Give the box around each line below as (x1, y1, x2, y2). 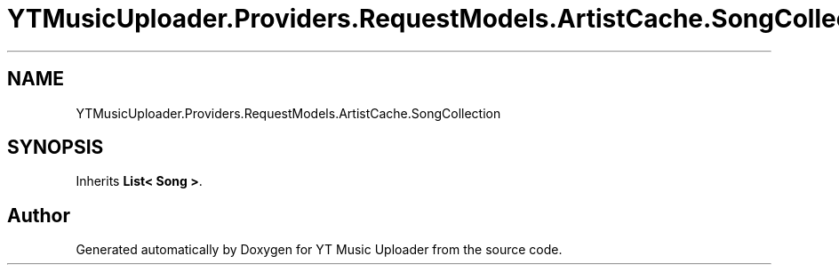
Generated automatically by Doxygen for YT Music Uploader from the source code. (76, 242, 563, 258)
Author (7, 204, 70, 227)
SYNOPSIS (7, 136, 104, 159)
